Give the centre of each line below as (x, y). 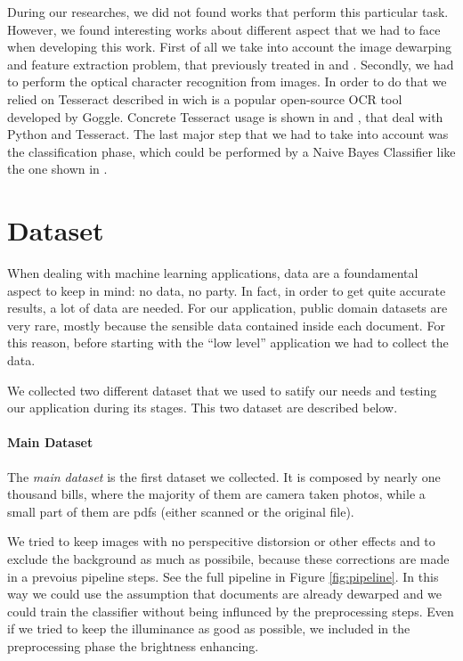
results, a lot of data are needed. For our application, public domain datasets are (227, 308)
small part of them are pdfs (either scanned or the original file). (181, 511)
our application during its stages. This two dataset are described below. (203, 408)
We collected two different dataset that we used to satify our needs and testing (222, 390)
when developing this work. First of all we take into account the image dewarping (229, 47)
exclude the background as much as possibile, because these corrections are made (228, 558)
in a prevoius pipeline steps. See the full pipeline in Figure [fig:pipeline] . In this (223, 576)
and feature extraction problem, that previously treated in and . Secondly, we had (231, 64)
